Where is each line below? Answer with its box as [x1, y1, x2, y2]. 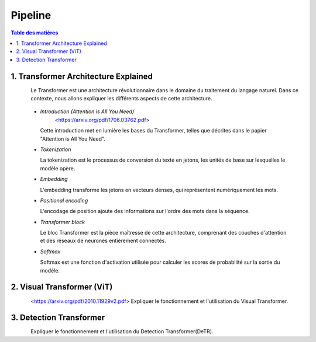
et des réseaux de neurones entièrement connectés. [40, 237, 167, 245]
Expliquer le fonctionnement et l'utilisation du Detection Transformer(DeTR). [30, 328, 214, 335]
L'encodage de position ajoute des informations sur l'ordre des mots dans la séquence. [40, 208, 250, 215]
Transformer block [40, 218, 85, 225]
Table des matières [11, 29, 59, 36]
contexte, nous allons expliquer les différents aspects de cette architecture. [30, 95, 213, 102]
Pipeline [11, 9, 51, 22]
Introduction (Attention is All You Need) [40, 108, 135, 115]
